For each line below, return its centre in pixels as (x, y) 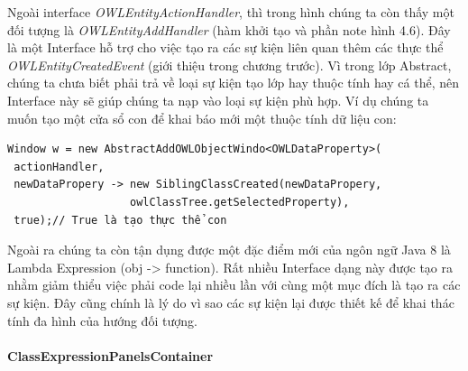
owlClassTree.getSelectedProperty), (240, 202)
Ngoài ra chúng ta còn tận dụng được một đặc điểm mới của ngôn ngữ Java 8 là (229, 250)
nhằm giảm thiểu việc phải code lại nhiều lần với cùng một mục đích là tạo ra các (234, 285)
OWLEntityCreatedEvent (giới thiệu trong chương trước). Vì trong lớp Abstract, (229, 65)
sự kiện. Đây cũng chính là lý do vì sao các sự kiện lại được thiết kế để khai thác (231, 302)
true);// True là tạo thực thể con (120, 220)
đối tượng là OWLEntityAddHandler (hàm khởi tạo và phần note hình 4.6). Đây (229, 29)
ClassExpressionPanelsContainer (110, 355)
